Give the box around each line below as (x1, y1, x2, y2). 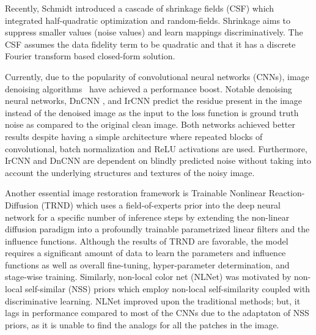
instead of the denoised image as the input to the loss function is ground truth (5, 106, 299, 119)
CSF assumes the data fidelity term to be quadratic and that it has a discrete (5, 37, 296, 50)
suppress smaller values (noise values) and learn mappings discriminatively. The (5, 26, 303, 39)
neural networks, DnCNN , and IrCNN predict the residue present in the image (5, 94, 302, 107)
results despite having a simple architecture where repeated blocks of (5, 130, 263, 142)
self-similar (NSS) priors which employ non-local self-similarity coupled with (25, 282, 310, 295)
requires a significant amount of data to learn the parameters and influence (5, 246, 286, 259)
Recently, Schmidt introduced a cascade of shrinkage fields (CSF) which (5, 2, 274, 14)
